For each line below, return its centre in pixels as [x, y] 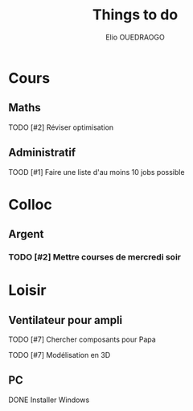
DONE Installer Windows [49, 400]
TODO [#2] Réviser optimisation [61, 127]
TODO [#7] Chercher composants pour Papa [82, 339]
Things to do [135, 15]
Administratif [42, 153]
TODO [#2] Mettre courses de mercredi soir [94, 257]
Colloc [30, 204]
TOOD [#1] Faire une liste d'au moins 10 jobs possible [96, 172]
